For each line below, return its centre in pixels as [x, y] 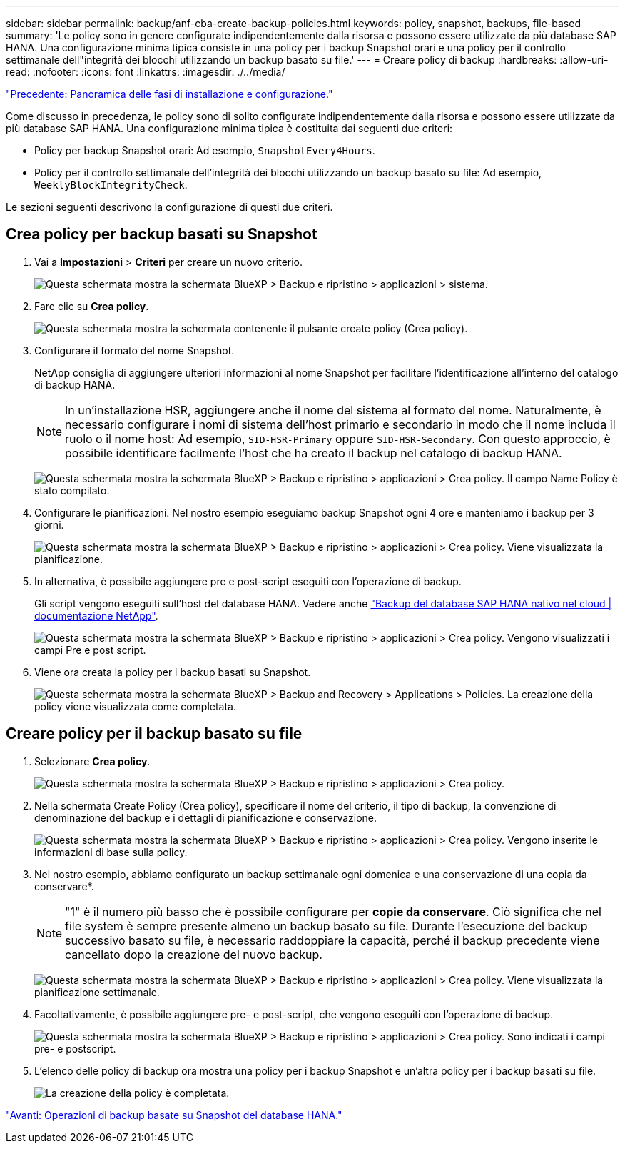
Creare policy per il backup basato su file [154, 734]
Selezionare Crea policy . [92, 761]
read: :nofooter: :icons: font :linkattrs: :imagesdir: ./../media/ [146, 72]
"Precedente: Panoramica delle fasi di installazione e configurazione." [169, 94]
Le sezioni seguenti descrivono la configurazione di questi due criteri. [169, 207]
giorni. [49, 524]
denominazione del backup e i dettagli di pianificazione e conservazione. [206, 817]
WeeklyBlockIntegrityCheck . [111, 185]
